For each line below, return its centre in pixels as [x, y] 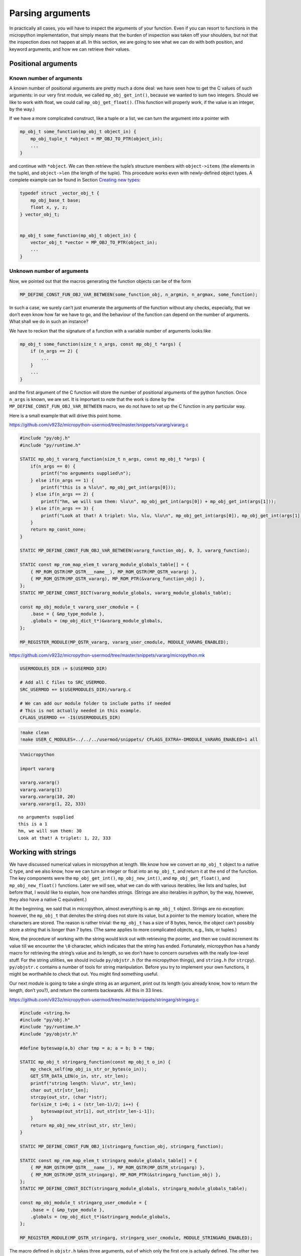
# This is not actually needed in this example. [81, 710]
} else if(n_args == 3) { [62, 508]
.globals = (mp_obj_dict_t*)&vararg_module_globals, [97, 621]
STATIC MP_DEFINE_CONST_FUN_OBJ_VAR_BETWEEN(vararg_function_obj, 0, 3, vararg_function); [135, 551]
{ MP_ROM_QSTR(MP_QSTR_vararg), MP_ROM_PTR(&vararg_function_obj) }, [118, 579]
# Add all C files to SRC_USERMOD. [63, 683]
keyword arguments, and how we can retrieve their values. [70, 49]
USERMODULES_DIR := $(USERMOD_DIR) [63, 668]
